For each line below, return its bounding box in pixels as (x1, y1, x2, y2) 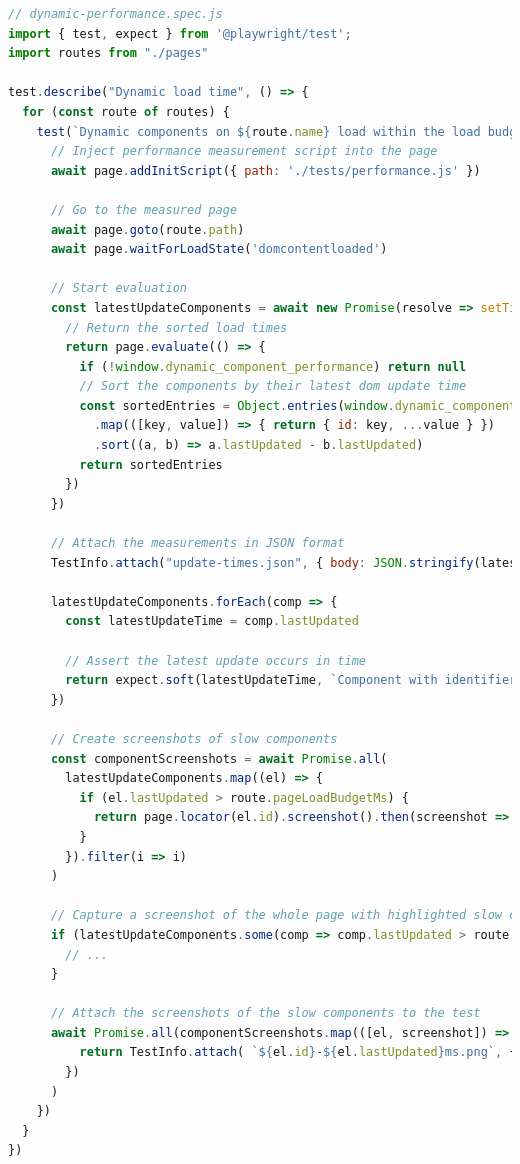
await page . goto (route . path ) (50, 222, 245, 237)
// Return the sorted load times (65, 320, 288, 335)
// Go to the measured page (50, 202, 238, 217)
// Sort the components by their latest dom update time (79, 379, 467, 394)
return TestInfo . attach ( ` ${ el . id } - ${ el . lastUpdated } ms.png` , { (79, 1045, 517, 1060)
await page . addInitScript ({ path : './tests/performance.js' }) (50, 163, 481, 178)
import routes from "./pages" (8, 46, 209, 61)
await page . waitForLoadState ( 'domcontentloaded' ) (50, 242, 388, 257)
